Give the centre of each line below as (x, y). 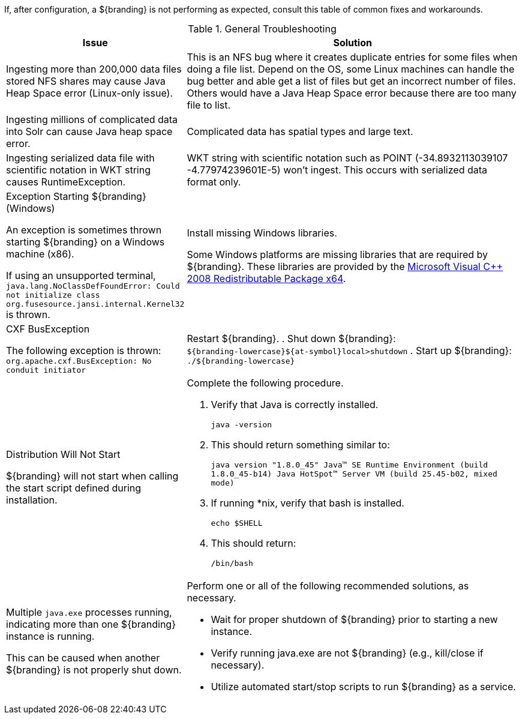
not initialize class (53, 295)
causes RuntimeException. (66, 182)
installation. (32, 500)
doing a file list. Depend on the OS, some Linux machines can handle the (351, 69)
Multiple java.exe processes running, (89, 612)
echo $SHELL (237, 523)
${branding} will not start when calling (92, 476)
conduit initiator (46, 370)
